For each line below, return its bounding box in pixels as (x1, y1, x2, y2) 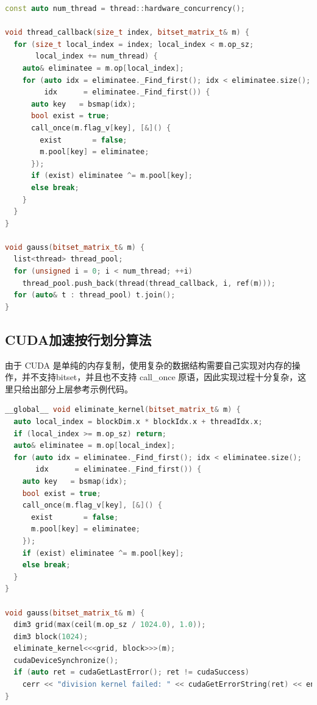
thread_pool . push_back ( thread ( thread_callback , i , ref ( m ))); (22, 278, 276, 288)
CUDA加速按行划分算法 (5, 330, 152, 349)
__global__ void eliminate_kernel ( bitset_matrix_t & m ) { (5, 405, 241, 414)
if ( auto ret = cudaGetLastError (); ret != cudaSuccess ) (13, 668, 249, 677)
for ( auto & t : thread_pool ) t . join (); (13, 291, 176, 300)
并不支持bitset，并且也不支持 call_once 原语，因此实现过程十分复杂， (21, 370, 298, 383)
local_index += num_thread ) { (35, 52, 158, 61)
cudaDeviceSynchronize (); (13, 656, 119, 665)
